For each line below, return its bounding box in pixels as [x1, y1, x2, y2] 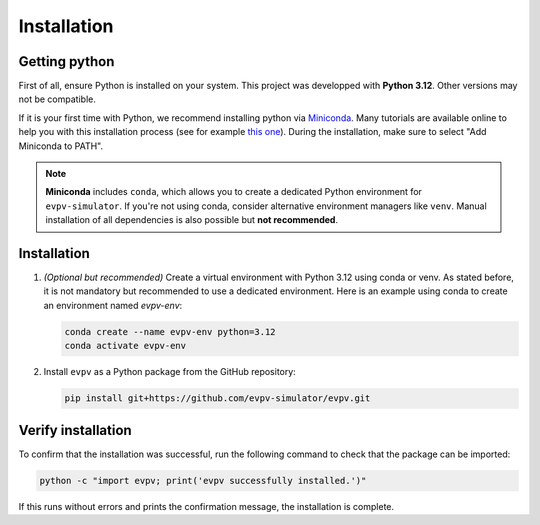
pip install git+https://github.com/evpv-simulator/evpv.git [64, 393, 371, 404]
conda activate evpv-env [64, 340, 187, 352]
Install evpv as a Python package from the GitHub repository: [43, 366, 297, 378]
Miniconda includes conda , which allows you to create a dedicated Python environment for [45, 186, 422, 198]
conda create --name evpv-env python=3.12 [64, 326, 276, 337]
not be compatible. [18, 93, 97, 105]
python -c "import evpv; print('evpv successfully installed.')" [39, 475, 367, 486]
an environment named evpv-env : [43, 299, 183, 311]
